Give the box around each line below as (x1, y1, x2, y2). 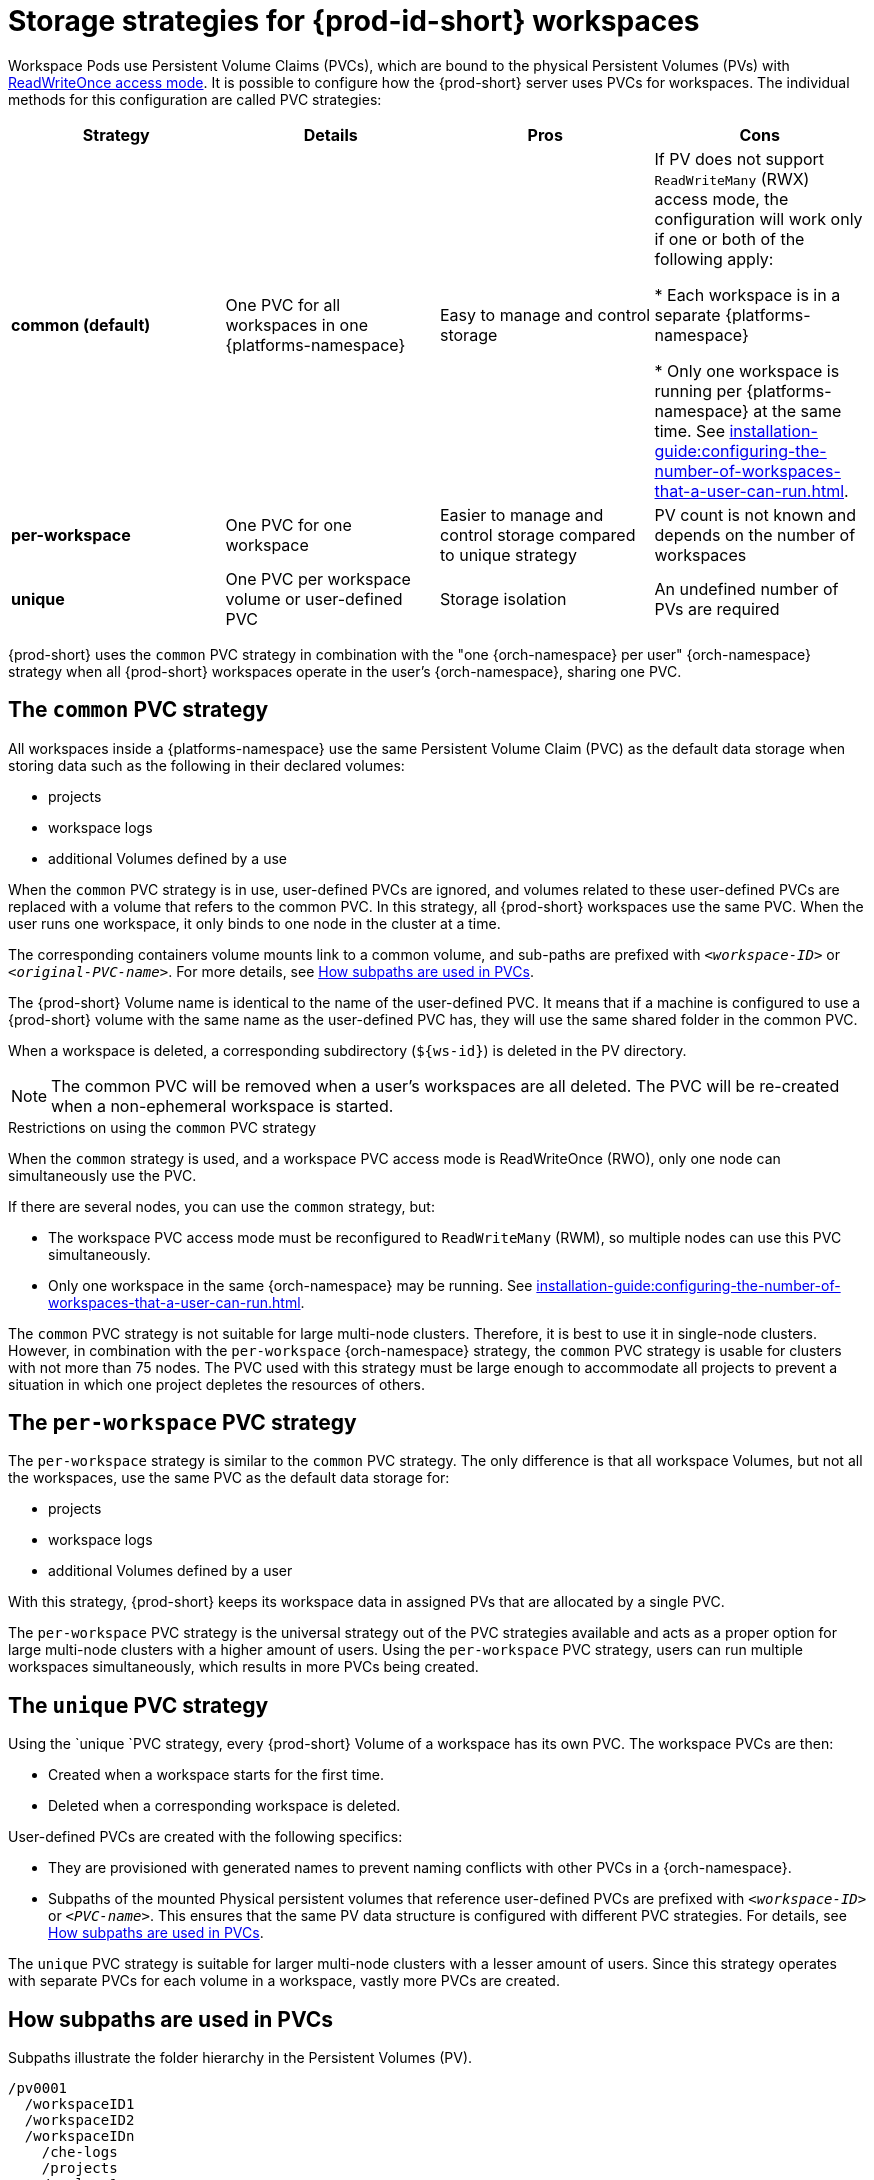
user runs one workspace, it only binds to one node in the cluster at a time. (8, 914, 501, 932)
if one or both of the (654, 228, 805, 249)
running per (654, 380, 742, 401)
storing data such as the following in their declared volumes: (8, 756, 405, 774)
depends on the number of (654, 524, 856, 545)
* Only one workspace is (654, 360, 840, 381)
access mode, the (654, 188, 789, 209)
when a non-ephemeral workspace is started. (51, 1095, 394, 1116)
